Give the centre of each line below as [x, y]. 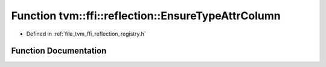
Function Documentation [59, 51]
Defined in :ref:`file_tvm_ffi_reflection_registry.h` [86, 34]
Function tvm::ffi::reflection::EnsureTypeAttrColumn [146, 16]
